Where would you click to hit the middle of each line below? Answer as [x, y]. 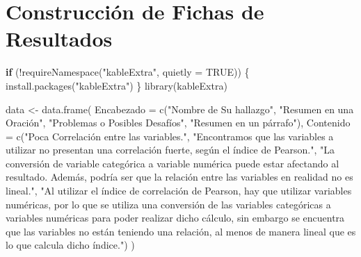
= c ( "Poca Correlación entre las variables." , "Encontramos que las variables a [170, 136]
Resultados [59, 39]
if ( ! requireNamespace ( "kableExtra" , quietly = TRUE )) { [128, 72]
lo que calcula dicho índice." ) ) [70, 245]
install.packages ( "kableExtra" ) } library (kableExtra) [117, 85]
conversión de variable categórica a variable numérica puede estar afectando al [173, 163]
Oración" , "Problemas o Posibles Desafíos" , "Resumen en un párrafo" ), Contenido [178, 123]
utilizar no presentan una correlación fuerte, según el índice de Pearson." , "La [170, 150]
